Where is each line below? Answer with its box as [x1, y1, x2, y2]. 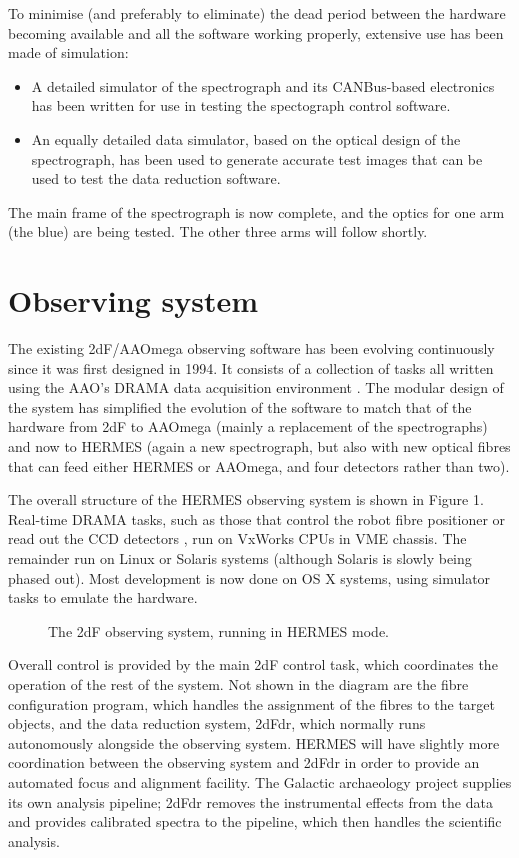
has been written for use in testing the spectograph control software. [31, 95, 451, 116]
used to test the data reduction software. [31, 168, 281, 189]
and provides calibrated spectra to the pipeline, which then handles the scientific [8, 811, 502, 832]
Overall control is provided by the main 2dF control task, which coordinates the [8, 654, 498, 675]
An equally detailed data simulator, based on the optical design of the [31, 128, 461, 149]
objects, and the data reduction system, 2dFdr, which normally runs [8, 713, 426, 734]
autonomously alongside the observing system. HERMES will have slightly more [8, 732, 500, 753]
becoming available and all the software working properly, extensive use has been [8, 22, 504, 43]
